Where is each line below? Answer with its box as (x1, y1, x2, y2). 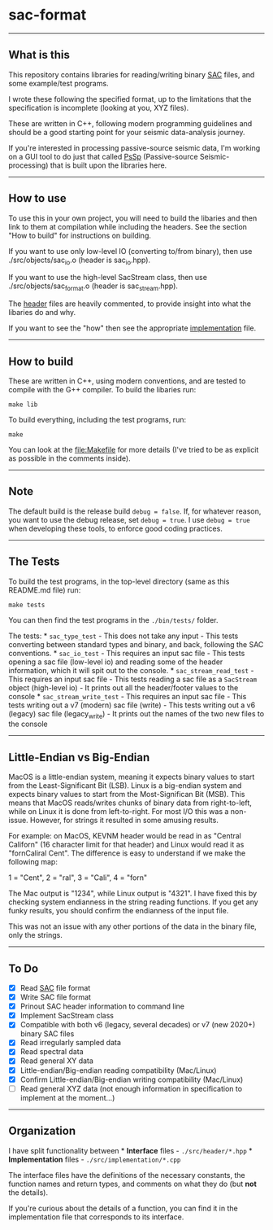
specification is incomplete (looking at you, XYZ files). (8, 103, 189, 112)
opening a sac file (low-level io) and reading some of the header (8, 657, 223, 667)
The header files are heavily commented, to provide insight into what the (8, 299, 252, 309)
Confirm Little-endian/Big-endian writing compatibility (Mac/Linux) (19, 1075, 244, 1084)
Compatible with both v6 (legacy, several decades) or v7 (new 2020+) (19, 1020, 256, 1030)
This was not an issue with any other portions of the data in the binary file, (8, 921, 258, 931)
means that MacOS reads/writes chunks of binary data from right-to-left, (8, 798, 252, 808)
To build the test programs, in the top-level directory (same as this (8, 576, 230, 586)
